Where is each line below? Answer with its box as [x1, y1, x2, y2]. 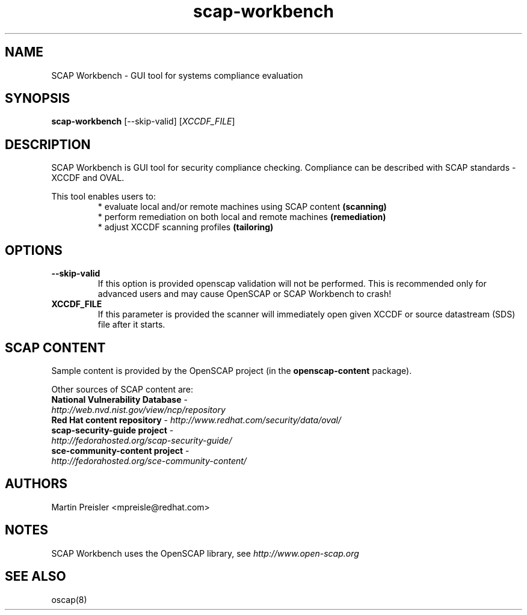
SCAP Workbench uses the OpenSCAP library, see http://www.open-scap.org [51, 548, 359, 558]
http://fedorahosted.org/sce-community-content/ [51, 455, 247, 466]
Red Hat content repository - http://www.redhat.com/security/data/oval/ [51, 414, 341, 425]
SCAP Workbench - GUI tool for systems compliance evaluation [51, 70, 303, 81]
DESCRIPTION [5, 136, 91, 152]
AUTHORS [5, 476, 68, 492]
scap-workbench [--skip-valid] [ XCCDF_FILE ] [51, 116, 235, 127]
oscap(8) [51, 594, 87, 605]
